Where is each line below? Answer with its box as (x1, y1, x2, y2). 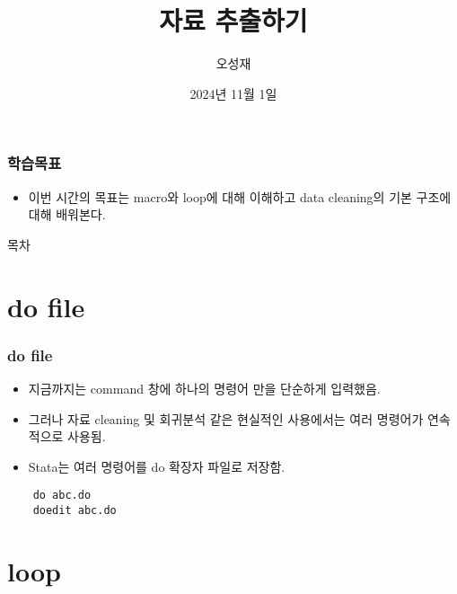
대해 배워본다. (28, 205, 106, 224)
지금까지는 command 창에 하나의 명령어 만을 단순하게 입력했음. (28, 378, 381, 397)
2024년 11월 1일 (189, 84, 277, 102)
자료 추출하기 (159, 2, 308, 39)
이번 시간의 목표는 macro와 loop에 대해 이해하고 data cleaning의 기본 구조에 (28, 187, 452, 206)
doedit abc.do (32, 504, 117, 518)
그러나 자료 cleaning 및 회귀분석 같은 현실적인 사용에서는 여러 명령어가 (28, 409, 424, 428)
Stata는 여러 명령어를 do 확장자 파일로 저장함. (28, 457, 286, 475)
